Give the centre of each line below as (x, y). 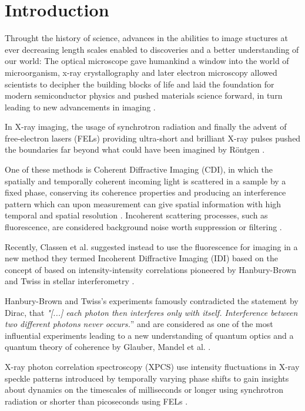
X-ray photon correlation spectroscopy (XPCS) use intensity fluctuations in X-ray (152, 366)
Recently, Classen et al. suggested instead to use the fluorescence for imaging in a (151, 246)
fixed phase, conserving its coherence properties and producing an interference (145, 192)
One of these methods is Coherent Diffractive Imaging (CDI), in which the (139, 169)
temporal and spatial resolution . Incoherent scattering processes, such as (136, 215)
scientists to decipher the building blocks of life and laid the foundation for (140, 84)
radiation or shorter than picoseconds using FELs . (96, 401)
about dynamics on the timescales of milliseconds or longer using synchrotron (144, 390)
